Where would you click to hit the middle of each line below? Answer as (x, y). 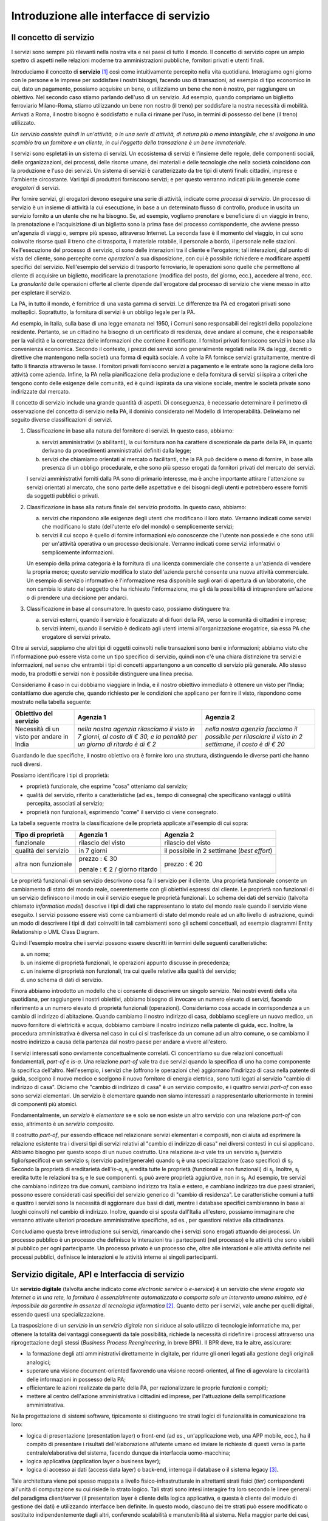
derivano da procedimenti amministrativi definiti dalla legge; (116, 451)
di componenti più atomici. (45, 1104)
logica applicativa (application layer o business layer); (94, 1461)
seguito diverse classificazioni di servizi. (62, 420)
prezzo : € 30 (98, 859)
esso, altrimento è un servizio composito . (63, 1124)
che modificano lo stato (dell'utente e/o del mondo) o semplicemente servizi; (138, 527)
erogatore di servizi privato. (76, 637)
